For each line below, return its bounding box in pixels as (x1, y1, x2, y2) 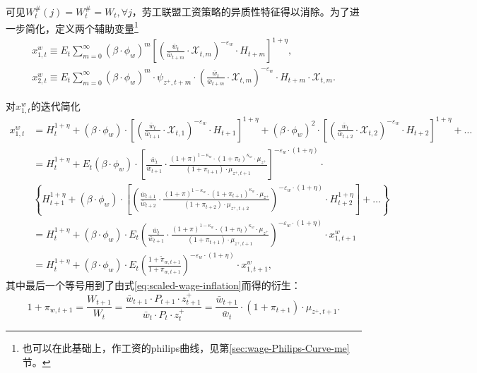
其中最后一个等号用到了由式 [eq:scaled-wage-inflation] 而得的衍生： (6, 278, 301, 293)
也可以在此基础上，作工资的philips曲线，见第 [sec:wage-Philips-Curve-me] (22, 341, 350, 355)
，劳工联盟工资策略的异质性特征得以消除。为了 (131, 4, 350, 18)
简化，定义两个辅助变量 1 (25, 18, 139, 35)
